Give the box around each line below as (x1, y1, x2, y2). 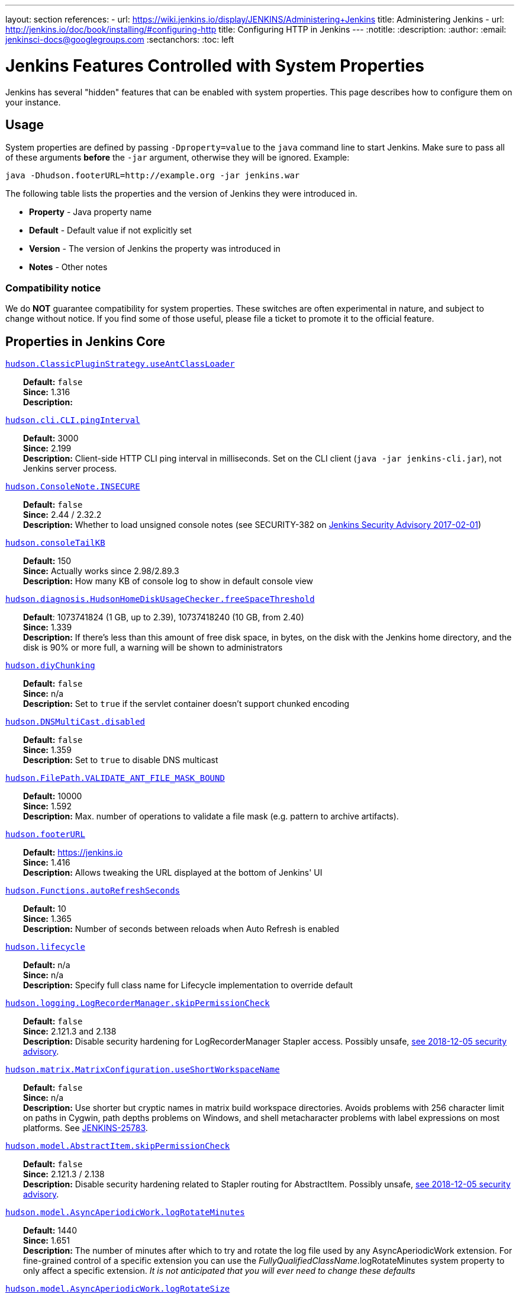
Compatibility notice (5, 281, 101, 294)
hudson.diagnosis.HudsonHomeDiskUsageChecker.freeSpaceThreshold (5, 594, 315, 604)
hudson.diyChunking (5, 660, 95, 670)
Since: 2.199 (23, 443, 72, 453)
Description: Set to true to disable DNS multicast (23, 754, 218, 765)
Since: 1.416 (23, 857, 70, 867)
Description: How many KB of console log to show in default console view (23, 575, 314, 586)
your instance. (5, 97, 61, 107)
